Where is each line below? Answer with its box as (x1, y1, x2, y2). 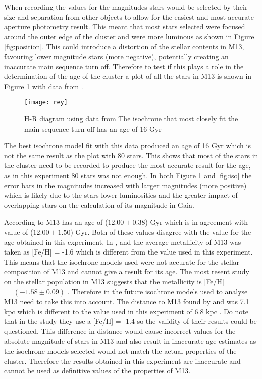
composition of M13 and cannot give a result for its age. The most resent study (4, 266, 249, 277)
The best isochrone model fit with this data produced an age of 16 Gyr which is (4, 140, 251, 151)
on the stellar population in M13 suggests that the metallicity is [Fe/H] (4, 276, 224, 286)
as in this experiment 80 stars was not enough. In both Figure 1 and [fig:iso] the (4, 170, 252, 180)
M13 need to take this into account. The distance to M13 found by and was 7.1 (4, 296, 249, 307)
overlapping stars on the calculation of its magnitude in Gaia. (4, 199, 194, 210)
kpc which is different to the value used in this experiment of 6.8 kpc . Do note (4, 306, 248, 316)
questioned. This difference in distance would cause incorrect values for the (4, 325, 236, 336)
